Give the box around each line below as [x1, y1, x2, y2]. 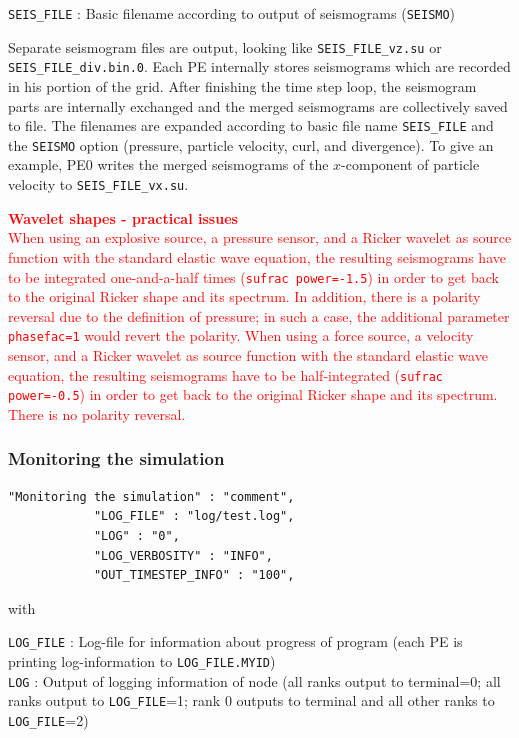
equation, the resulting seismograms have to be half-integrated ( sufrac [8, 364, 443, 385]
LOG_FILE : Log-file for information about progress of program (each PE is [8, 631, 463, 652]
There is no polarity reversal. [8, 403, 186, 424]
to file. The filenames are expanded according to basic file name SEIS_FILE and [8, 115, 494, 136]
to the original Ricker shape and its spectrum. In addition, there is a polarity [8, 286, 481, 307]
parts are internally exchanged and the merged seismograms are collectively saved [8, 95, 508, 116]
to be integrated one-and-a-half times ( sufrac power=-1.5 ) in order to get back [8, 266, 499, 287]
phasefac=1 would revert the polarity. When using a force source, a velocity [8, 325, 474, 346]
